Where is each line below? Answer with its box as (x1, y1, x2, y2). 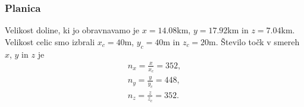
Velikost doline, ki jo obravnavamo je (5, 24, 140, 36)
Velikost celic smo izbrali (5, 35, 95, 48)
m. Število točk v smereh (209, 35, 300, 48)
